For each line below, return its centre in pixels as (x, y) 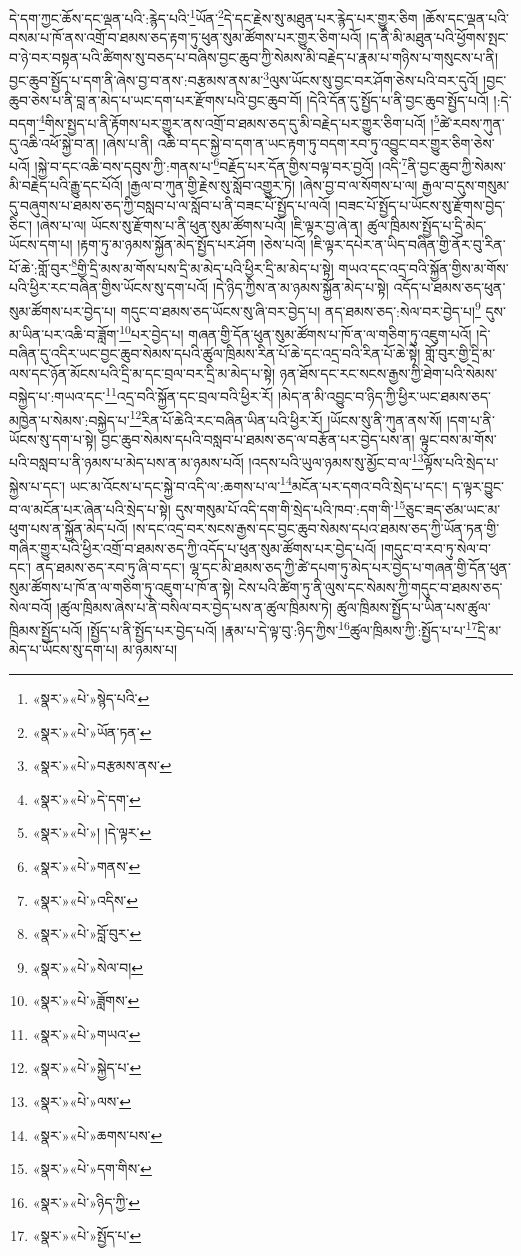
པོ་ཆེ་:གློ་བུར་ (40, 267)
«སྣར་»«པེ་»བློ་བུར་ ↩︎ (87, 933)
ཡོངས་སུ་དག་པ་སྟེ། (53, 438)
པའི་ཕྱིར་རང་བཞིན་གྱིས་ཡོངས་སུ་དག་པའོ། (109, 287)
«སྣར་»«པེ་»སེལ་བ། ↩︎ (88, 966)
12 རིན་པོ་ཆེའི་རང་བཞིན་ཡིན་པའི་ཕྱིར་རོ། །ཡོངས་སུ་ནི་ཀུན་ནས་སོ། (285, 418)
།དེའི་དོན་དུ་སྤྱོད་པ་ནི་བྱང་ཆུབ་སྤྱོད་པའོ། (397, 99)
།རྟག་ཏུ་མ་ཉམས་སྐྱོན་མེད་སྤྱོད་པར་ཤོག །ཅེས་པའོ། (191, 244)
